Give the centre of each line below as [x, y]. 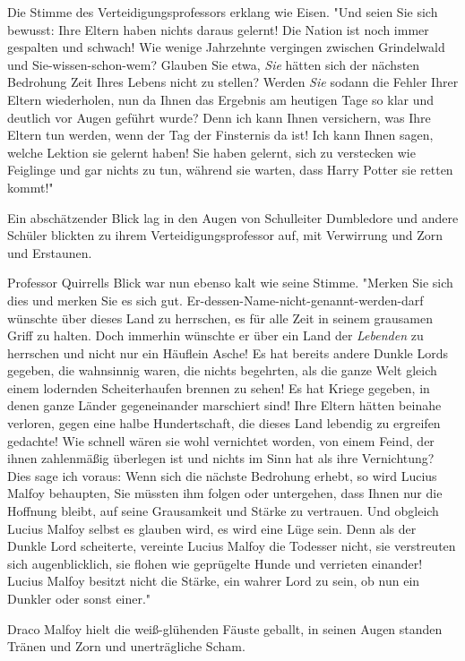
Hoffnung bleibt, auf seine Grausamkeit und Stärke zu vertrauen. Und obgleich [223, 511]
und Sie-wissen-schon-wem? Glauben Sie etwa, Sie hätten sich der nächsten [214, 64]
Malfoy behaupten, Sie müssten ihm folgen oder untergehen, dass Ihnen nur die [225, 493]
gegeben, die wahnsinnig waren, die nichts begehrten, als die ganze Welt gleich [222, 370]
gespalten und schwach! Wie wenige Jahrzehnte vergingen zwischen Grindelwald [226, 47]
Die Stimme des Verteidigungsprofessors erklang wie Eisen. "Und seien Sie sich [223, 12]
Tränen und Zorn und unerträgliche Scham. [126, 646]
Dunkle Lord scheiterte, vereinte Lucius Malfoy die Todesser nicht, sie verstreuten [232, 546]
